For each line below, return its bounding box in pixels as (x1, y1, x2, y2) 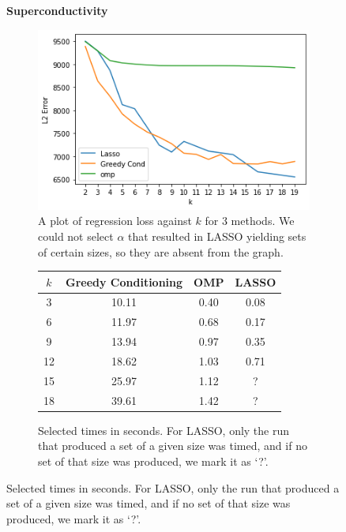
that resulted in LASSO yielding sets (128, 227, 307, 244)
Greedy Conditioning (66, 273, 183, 290)
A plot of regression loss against (38, 212, 192, 229)
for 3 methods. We (205, 212, 295, 229)
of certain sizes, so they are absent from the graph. (38, 243, 284, 260)
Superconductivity (6, 2, 108, 18)
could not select (38, 227, 114, 244)
